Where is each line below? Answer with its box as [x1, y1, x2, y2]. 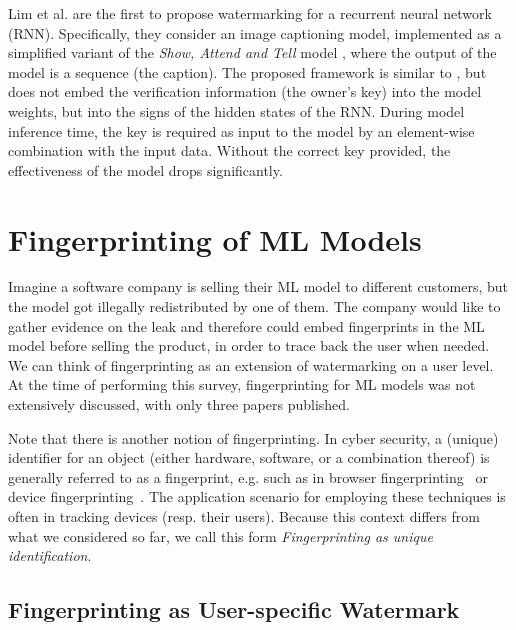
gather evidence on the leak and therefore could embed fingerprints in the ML [8, 315, 485, 336]
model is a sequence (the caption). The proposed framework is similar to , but [8, 61, 487, 82]
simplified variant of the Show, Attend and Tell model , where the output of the [8, 42, 497, 63]
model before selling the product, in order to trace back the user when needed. [8, 335, 490, 356]
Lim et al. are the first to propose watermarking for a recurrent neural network [8, 3, 492, 23]
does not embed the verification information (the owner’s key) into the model [8, 81, 482, 102]
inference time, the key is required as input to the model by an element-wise [8, 120, 475, 141]
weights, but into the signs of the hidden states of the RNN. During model [8, 100, 465, 121]
